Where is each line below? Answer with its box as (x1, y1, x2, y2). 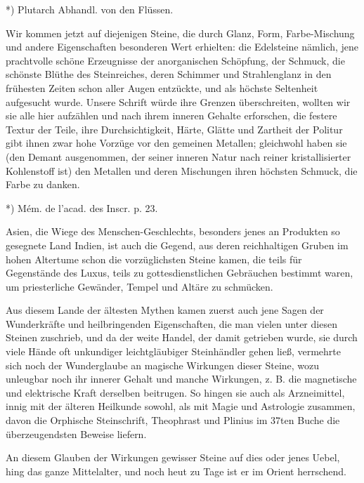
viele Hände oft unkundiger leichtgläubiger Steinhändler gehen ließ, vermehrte (6, 344, 342, 359)
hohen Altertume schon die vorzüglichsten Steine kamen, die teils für (6, 251, 302, 266)
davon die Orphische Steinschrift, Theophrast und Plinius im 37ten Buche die (6, 413, 340, 428)
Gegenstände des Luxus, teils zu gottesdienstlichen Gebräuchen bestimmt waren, (6, 265, 353, 280)
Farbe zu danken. (6, 177, 80, 192)
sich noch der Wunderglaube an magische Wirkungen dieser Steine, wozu (6, 357, 320, 372)
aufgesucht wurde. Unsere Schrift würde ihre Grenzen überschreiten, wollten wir (6, 94, 351, 109)
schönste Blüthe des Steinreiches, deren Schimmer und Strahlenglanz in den (6, 67, 332, 81)
